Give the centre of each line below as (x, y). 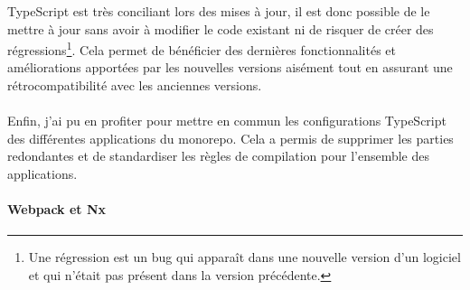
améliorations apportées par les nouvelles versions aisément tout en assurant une (230, 67)
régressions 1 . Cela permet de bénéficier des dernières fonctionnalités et (202, 48)
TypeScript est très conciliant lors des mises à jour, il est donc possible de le (219, 11)
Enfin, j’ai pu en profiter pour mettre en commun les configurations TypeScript (227, 121)
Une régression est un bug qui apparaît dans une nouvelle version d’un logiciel (244, 257)
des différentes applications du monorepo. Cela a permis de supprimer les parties (230, 138)
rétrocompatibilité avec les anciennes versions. (135, 85)
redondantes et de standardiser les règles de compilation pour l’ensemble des (218, 156)
